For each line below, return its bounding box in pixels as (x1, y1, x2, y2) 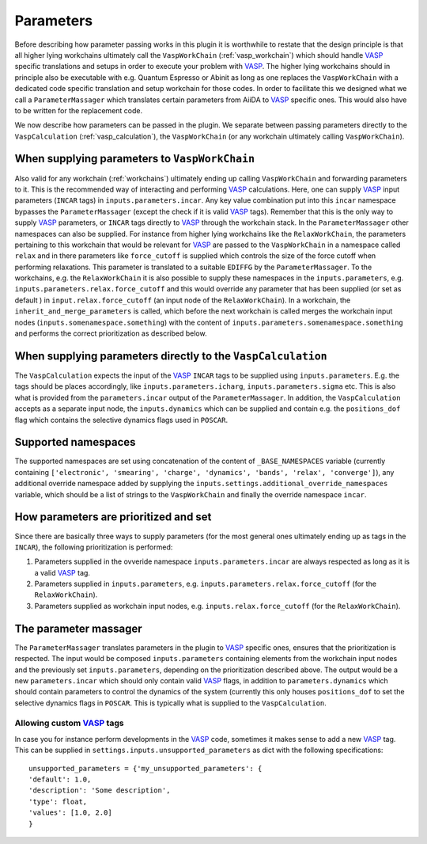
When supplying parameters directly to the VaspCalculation (14, 349, 327, 363)
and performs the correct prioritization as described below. (14, 329, 207, 338)
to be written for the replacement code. (14, 105, 142, 115)
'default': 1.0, (28, 775, 92, 784)
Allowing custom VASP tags (14, 717, 124, 728)
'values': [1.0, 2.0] (28, 808, 112, 817)
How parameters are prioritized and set (14, 511, 212, 524)
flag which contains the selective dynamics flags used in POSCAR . (14, 415, 229, 424)
